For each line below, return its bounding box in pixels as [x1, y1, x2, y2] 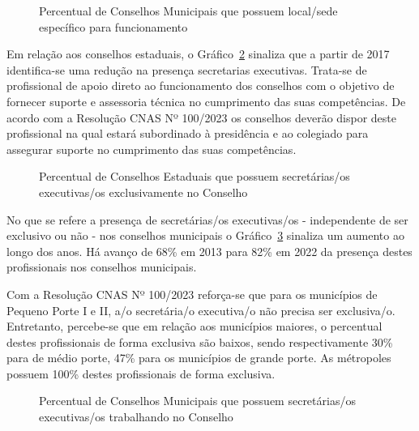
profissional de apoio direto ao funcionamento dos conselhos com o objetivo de [6, 77, 395, 94]
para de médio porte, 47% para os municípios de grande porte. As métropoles [6, 349, 391, 366]
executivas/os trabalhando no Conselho [39, 408, 233, 425]
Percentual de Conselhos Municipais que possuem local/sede [39, 2, 338, 19]
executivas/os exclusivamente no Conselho [39, 183, 248, 200]
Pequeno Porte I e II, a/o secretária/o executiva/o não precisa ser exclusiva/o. [6, 301, 395, 318]
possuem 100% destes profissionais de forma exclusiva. [6, 365, 276, 382]
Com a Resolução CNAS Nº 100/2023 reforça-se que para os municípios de [6, 285, 378, 302]
